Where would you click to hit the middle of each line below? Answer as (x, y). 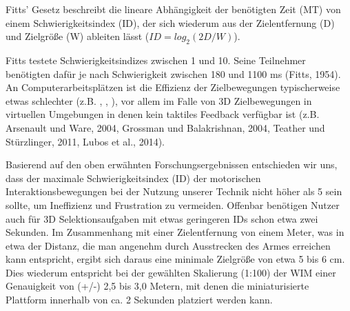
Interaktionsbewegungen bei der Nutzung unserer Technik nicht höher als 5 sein (174, 191)
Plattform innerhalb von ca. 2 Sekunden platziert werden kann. (139, 300)
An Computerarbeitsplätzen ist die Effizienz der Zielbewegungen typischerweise (173, 87)
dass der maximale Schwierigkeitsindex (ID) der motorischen (133, 178)
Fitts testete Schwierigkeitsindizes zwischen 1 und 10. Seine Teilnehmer (156, 60)
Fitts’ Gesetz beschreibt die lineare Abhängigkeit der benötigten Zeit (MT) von (173, 9)
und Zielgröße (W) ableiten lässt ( (78, 36)
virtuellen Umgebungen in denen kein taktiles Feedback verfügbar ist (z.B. (163, 114)
